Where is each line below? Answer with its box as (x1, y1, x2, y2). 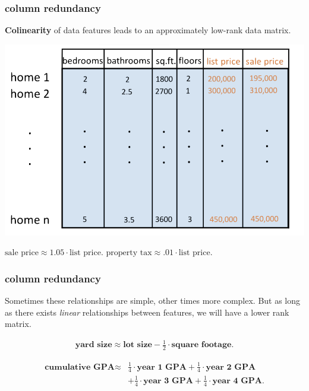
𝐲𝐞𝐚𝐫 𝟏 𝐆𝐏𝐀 (137, 363, 187, 371)
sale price (5, 249, 39, 258)
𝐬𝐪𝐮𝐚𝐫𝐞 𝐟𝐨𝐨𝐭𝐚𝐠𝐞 (171, 341, 232, 349)
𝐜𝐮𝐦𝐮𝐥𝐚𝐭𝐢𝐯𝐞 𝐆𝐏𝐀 (45, 363, 115, 371)
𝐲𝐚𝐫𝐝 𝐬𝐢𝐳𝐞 (75, 341, 112, 349)
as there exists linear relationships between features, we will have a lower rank (5, 306, 289, 318)
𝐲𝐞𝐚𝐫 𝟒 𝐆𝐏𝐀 (212, 376, 262, 385)
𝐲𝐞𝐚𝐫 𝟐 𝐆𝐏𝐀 (206, 363, 256, 371)
